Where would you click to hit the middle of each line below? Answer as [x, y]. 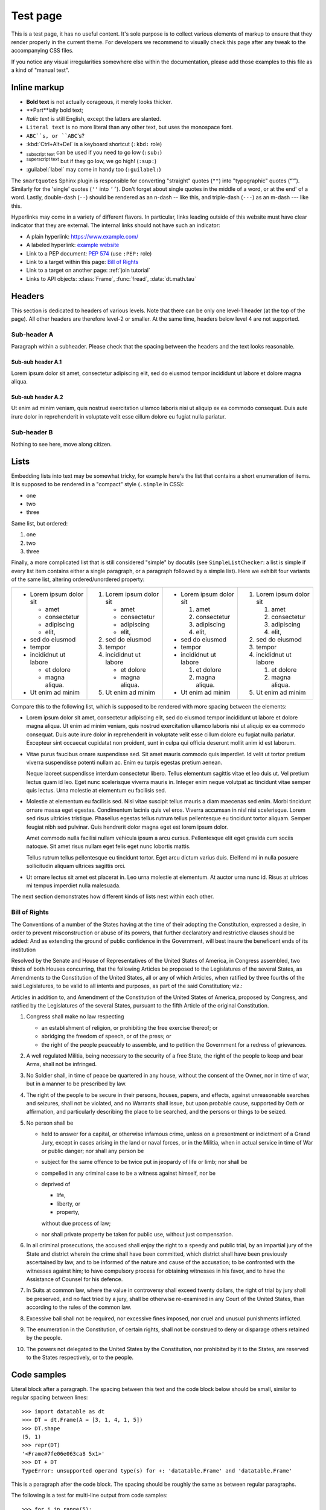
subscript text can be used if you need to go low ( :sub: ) [94, 153]
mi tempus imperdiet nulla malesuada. [73, 885]
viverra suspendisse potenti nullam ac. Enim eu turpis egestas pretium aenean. [124, 762]
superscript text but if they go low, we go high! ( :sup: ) [91, 160]
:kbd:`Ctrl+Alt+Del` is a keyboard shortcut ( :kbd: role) [94, 144]
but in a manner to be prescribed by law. [76, 1084]
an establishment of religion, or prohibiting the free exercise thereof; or [129, 1027]
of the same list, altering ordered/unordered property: [78, 579]
